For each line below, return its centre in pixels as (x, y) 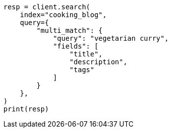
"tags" (82, 70)
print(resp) (26, 109)
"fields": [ (76, 46)
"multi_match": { (70, 30)
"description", (98, 62)
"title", (86, 54)
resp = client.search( (47, 7)
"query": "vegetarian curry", (111, 38)
